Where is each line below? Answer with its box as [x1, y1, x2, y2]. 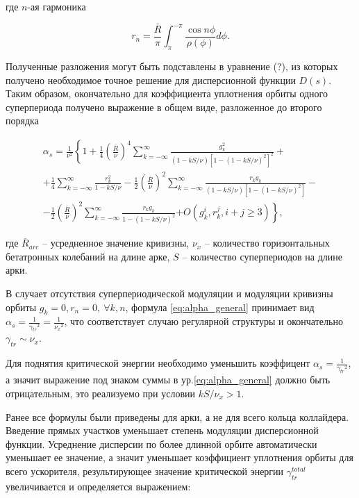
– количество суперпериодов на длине [182, 249, 343, 263]
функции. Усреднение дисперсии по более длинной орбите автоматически [6, 436, 317, 451]
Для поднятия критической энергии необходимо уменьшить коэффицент [6, 356, 310, 370]
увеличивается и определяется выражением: [6, 479, 191, 493]
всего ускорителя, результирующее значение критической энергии [6, 463, 284, 478]
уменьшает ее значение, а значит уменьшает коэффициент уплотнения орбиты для [6, 450, 353, 465]
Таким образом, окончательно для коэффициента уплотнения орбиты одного [6, 86, 328, 101]
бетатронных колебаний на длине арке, [6, 249, 170, 263]
